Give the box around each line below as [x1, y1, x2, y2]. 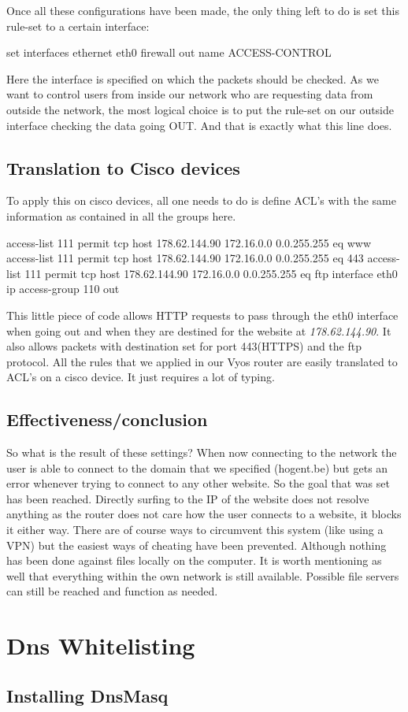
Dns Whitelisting [6, 629, 195, 662]
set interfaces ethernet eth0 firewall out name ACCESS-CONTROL [6, 44, 332, 61]
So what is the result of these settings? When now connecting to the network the [6, 444, 397, 461]
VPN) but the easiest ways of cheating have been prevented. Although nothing [6, 536, 387, 553]
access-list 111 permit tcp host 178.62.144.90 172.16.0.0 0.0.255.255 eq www [6, 234, 372, 250]
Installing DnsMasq [6, 683, 169, 707]
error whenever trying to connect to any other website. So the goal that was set [6, 475, 390, 491]
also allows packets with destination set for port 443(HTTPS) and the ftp [6, 338, 362, 354]
